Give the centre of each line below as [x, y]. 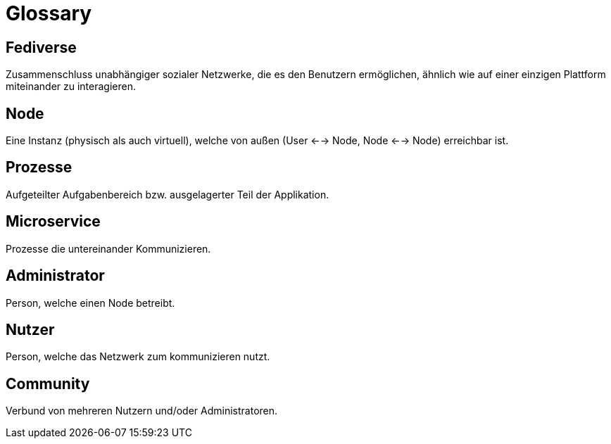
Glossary [49, 13]
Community [48, 383]
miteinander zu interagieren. [71, 87]
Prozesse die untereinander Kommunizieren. [108, 248]
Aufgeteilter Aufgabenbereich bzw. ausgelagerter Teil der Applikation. [168, 194]
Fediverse [41, 47]
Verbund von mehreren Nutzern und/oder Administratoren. [142, 411]
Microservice [53, 222]
